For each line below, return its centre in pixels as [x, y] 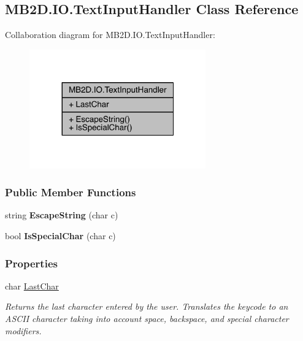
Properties [31, 263]
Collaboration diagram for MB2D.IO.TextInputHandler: [110, 35]
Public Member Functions [71, 192]
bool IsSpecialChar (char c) [60, 236]
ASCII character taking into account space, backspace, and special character [147, 319]
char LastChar [32, 285]
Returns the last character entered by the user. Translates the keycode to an [147, 306]
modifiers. [23, 330]
